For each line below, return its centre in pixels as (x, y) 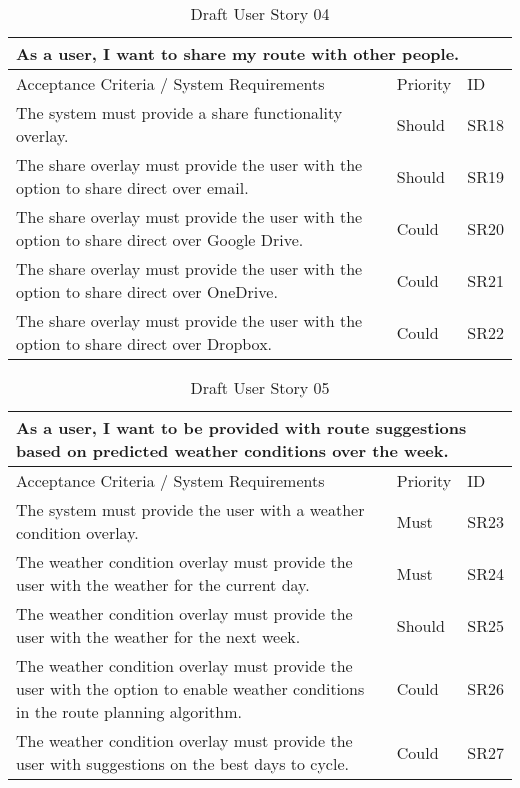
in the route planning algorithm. (129, 711)
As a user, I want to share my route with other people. (238, 53)
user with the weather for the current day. (163, 584)
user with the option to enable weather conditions (190, 688)
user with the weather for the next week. (158, 636)
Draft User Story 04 (260, 13)
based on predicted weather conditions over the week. (232, 450)
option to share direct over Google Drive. (160, 239)
